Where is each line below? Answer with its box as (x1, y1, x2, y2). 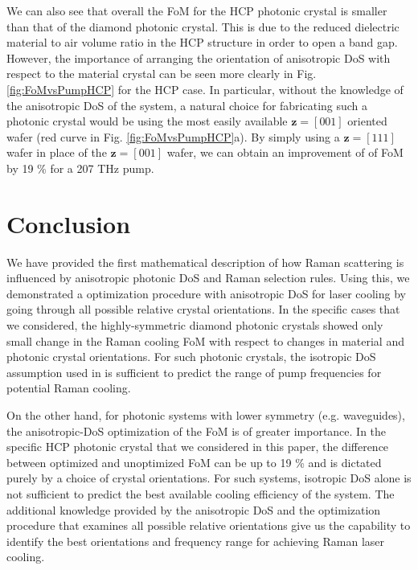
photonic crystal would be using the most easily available (6, 113, 288, 129)
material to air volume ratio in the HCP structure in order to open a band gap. (6, 34, 398, 51)
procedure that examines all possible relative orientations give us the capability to (6, 517, 411, 534)
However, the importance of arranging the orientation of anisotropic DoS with (6, 49, 391, 66)
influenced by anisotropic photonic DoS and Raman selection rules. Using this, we (6, 269, 410, 286)
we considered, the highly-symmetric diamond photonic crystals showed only (6, 317, 383, 334)
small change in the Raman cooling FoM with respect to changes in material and (6, 332, 404, 349)
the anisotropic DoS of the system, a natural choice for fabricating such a (6, 96, 368, 113)
